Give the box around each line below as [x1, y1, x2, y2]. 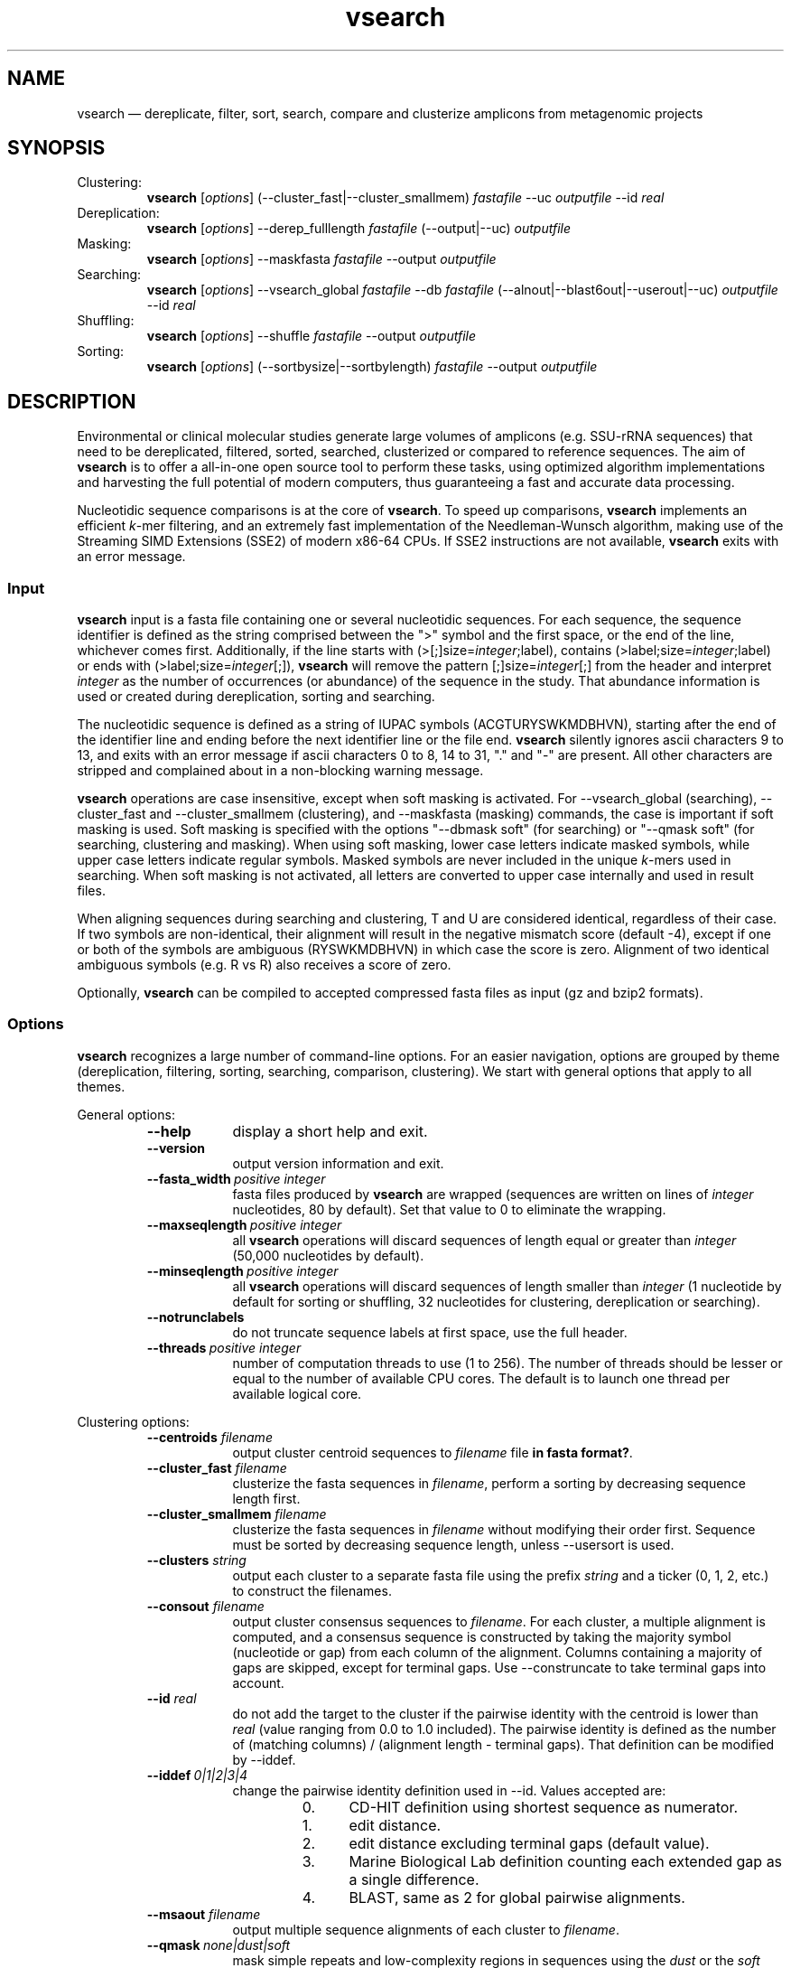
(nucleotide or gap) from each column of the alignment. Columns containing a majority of [232, 1644, 763, 1660]
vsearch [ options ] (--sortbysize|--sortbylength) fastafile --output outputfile [146, 359, 598, 375]
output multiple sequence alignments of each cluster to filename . [232, 1921, 619, 1937]
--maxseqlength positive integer [146, 1216, 342, 1232]
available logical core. [232, 1385, 362, 1401]
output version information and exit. [232, 1155, 444, 1171]
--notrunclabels [146, 1308, 245, 1325]
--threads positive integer [146, 1339, 302, 1355]
